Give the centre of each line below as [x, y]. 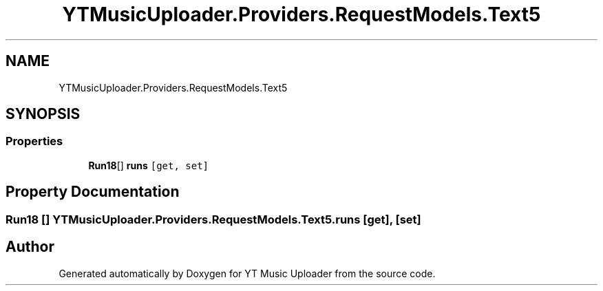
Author [30, 247]
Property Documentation [93, 192]
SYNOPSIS [43, 114]
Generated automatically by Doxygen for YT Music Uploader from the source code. [247, 273]
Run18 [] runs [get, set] [148, 165]
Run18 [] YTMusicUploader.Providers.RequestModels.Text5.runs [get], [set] [213, 219]
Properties [34, 141]
